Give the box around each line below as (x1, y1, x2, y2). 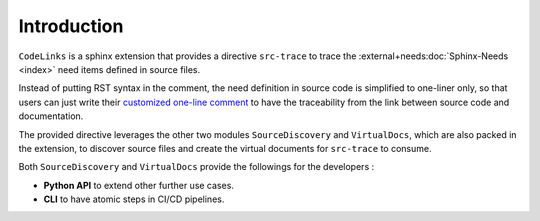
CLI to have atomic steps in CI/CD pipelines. (43, 193, 225, 205)
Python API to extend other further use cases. (43, 179, 235, 191)
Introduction (18, 15, 124, 37)
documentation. (18, 110, 84, 122)
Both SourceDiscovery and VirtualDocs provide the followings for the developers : (18, 161, 375, 173)
